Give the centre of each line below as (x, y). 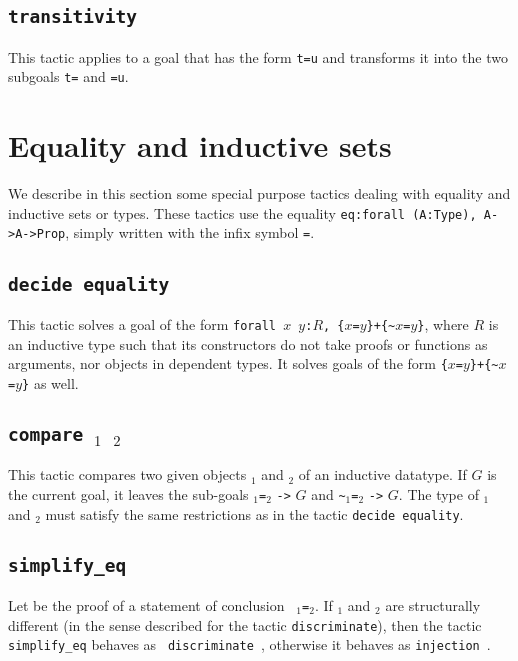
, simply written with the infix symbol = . (190, 232)
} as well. (50, 382)
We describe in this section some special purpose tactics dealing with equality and (259, 193)
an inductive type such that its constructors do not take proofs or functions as (248, 343)
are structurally (433, 604)
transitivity (72, 17)
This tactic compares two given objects (127, 474)
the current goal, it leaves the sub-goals (128, 493)
